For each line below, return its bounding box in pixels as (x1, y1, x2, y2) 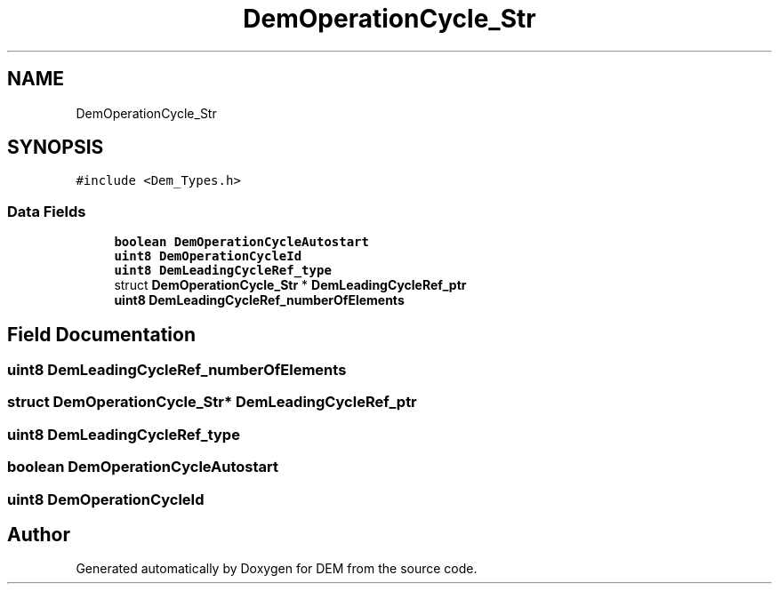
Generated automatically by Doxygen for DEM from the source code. (76, 561, 478, 577)
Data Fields (7, 202, 86, 220)
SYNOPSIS (7, 136, 104, 159)
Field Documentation (7, 323, 196, 346)
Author (7, 523, 70, 546)
